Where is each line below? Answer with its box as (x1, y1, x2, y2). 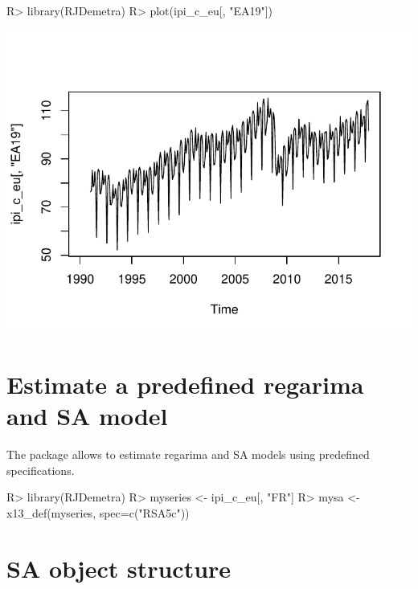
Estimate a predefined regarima (6, 368, 364, 401)
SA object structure (6, 551, 232, 584)
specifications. (6, 461, 75, 478)
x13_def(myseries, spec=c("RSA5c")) (6, 504, 190, 521)
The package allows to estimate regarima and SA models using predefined (6, 446, 370, 463)
